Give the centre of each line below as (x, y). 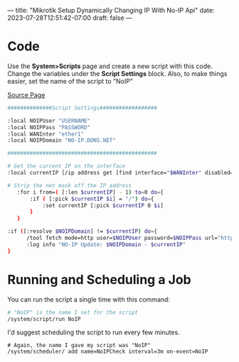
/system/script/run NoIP (44, 319)
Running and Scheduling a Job (99, 279)
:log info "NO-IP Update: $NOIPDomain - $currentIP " (106, 244)
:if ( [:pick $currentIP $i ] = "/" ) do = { (92, 199)
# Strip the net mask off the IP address (70, 185)
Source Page (26, 94)
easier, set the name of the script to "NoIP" (70, 81)
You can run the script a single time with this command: (89, 299)
